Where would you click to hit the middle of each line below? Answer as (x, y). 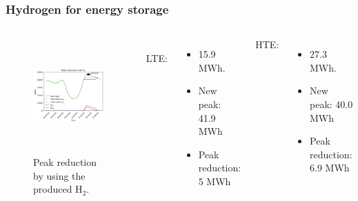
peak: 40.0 (331, 104)
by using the (59, 175)
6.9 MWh (330, 168)
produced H (58, 189)
